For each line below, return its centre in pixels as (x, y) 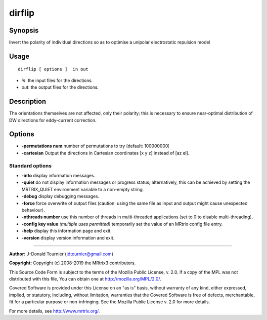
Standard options (30, 165)
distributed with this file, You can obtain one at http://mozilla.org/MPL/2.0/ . (85, 279)
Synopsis (24, 30)
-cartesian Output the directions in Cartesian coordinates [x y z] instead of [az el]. (106, 153)
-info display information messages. (58, 175)
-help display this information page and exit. (67, 231)
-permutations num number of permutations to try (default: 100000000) (96, 146)
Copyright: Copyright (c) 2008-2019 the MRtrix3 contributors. (72, 263)
